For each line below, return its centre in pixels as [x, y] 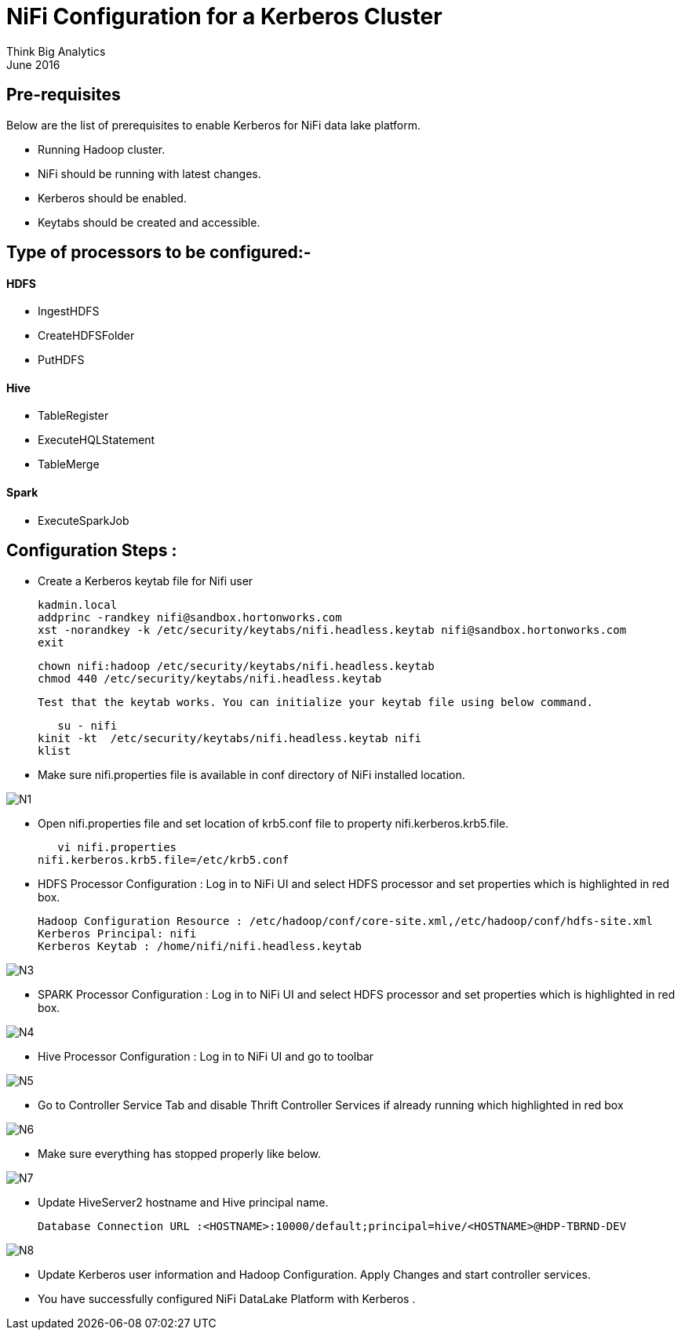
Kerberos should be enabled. [112, 198]
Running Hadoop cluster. [102, 149]
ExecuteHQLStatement [97, 440]
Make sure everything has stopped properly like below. [180, 1153]
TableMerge [69, 464]
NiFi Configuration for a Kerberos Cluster [224, 16]
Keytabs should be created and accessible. [149, 222]
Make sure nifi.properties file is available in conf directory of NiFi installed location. [251, 774]
